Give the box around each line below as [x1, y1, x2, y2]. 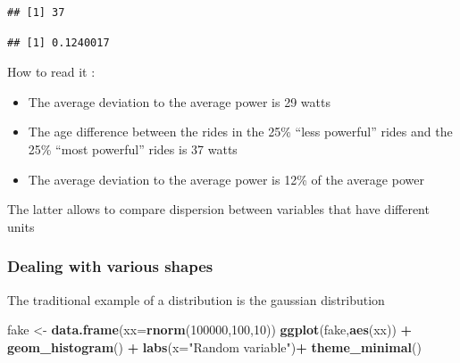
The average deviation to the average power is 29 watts [28, 92, 330, 111]
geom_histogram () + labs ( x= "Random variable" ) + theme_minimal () [7, 337, 422, 356]
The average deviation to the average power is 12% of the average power [28, 169, 424, 188]
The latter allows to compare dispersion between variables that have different [7, 200, 430, 219]
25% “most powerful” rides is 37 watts [28, 139, 238, 158]
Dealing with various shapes [7, 255, 213, 277]
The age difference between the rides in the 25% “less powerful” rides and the [28, 122, 453, 141]
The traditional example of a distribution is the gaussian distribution [7, 290, 385, 309]
